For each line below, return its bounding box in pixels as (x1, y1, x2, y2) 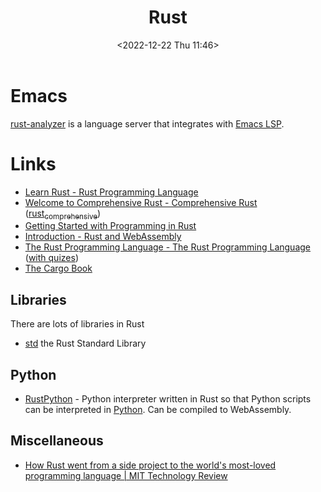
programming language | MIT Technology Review (24, 469, 228, 481)
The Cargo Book (24, 262, 93, 275)
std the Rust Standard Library (24, 337, 147, 350)
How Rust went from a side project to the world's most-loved (24, 459, 277, 471)
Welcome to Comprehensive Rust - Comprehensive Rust (24, 196, 258, 208)
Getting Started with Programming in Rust (24, 220, 197, 232)
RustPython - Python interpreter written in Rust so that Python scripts (24, 393, 312, 405)
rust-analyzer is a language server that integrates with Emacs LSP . (10, 117, 285, 130)
